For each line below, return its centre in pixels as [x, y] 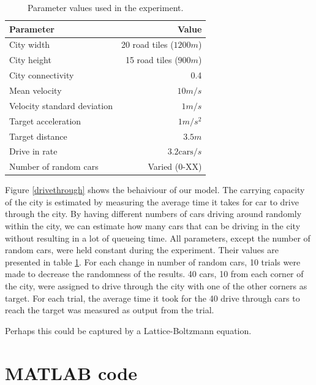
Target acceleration [45, 120]
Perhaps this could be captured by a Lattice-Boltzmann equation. [128, 330]
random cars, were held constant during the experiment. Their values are [142, 250]
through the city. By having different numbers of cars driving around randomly [153, 214]
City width [30, 44]
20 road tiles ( [147, 44]
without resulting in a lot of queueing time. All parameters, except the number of [158, 238]
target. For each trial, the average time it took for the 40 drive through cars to [152, 298]
